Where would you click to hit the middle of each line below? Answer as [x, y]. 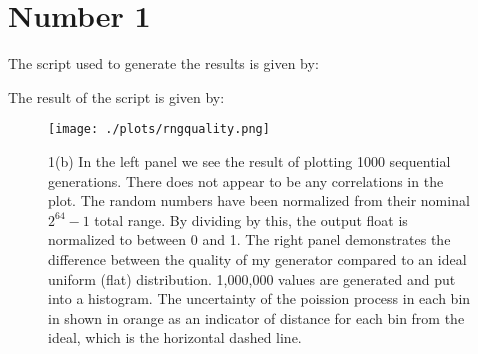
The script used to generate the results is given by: [163, 63]
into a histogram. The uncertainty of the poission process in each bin [259, 298]
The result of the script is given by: [116, 96]
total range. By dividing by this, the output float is [251, 219]
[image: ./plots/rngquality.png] [159, 129]
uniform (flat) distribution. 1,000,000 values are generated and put [252, 278]
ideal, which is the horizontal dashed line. [175, 337]
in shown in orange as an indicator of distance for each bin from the [256, 317]
